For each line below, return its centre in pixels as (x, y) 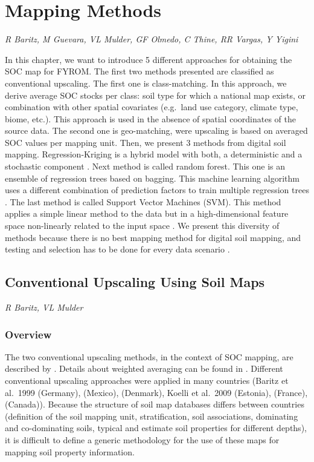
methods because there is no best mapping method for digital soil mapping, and (153, 237)
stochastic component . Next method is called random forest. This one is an (145, 166)
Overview (28, 334)
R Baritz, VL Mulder (44, 307)
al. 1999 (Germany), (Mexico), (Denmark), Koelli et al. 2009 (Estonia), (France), (156, 392)
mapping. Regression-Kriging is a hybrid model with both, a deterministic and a (154, 154)
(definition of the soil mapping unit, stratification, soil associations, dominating (152, 416)
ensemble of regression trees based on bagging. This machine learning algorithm (152, 178)
